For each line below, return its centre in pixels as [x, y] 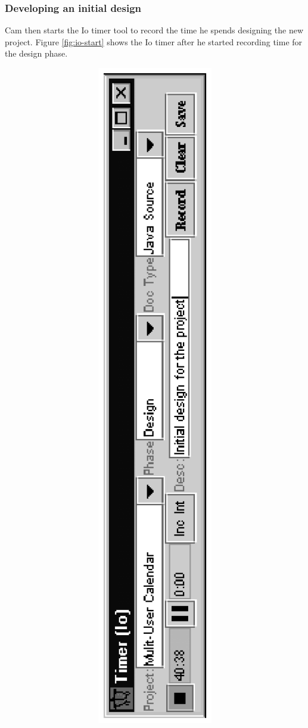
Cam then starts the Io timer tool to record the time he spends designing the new [154, 30]
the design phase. [36, 53]
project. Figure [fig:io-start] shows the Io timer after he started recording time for [154, 41]
